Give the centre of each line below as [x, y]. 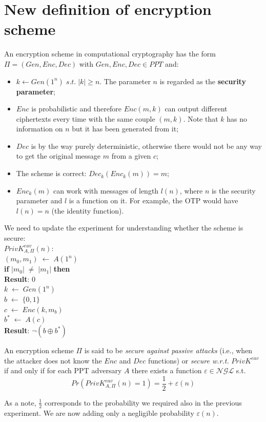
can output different [196, 109]
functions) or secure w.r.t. [188, 360]
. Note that [201, 118]
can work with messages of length [106, 190]
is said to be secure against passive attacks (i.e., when [168, 350]
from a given [131, 156]
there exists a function [167, 370]
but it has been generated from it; [125, 129]
